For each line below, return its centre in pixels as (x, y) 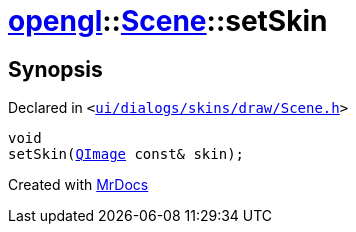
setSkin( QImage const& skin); (126, 154)
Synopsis (55, 69)
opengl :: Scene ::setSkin (168, 21)
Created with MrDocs (78, 185)
